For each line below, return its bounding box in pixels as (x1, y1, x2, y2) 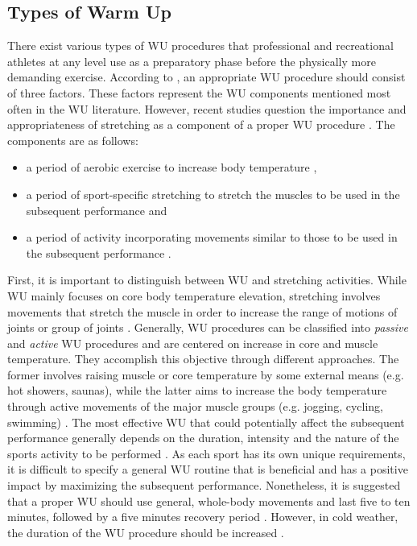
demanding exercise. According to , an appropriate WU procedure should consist (7, 68, 406, 85)
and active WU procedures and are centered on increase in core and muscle (7, 334, 378, 351)
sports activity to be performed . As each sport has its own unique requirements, (7, 445, 406, 461)
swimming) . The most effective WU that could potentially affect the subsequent (7, 413, 405, 430)
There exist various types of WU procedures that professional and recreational (7, 37, 394, 54)
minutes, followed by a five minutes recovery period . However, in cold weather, (7, 508, 398, 525)
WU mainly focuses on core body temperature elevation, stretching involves (7, 287, 381, 304)
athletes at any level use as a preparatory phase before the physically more (7, 52, 376, 69)
